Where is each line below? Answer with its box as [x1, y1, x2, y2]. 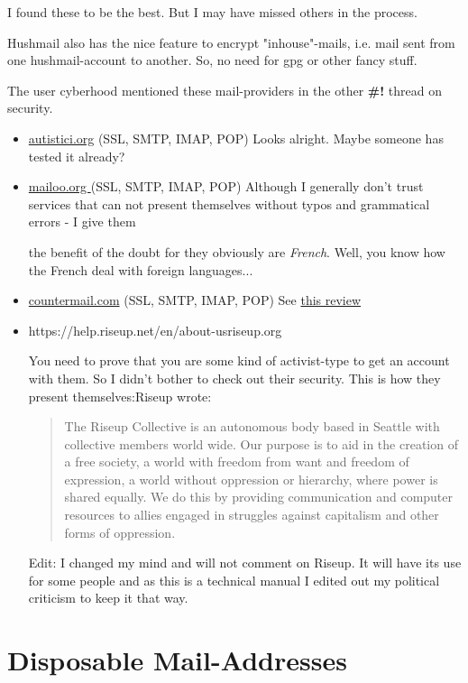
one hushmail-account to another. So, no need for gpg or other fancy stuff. [7, 51, 418, 69]
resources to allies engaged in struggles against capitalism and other [64, 505, 439, 524]
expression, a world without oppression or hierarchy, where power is [64, 469, 438, 488]
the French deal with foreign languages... [28, 260, 253, 279]
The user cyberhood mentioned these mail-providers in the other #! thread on [7, 80, 442, 99]
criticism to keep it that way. [28, 588, 188, 607]
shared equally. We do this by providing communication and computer [64, 487, 454, 506]
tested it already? [28, 146, 125, 165]
